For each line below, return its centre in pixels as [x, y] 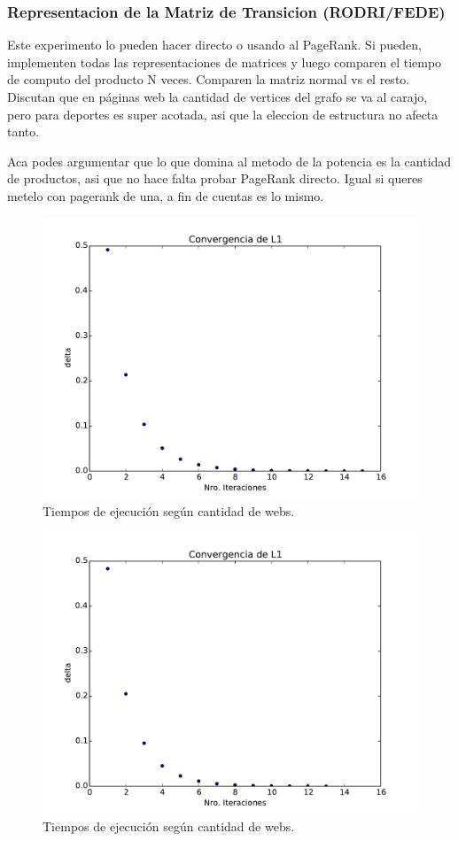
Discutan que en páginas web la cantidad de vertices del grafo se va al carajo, [217, 96]
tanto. [23, 131]
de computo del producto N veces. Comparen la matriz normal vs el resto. [209, 79]
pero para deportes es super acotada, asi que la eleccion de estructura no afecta [223, 114]
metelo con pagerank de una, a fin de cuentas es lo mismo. [166, 195]
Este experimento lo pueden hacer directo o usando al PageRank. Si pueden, [214, 45]
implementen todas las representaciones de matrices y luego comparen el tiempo [225, 62]
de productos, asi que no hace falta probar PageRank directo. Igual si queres [215, 178]
